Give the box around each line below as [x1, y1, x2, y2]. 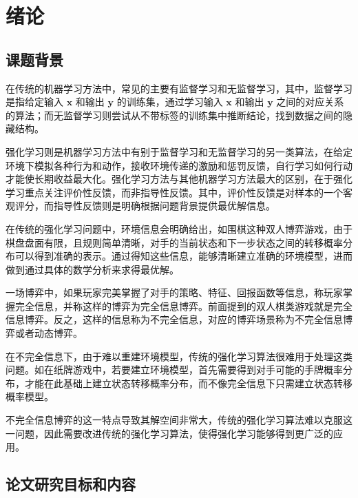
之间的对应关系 [276, 94, 344, 109]
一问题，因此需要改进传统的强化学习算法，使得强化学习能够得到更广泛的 [6, 426, 333, 440]
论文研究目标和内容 [6, 473, 136, 495]
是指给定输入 [6, 94, 63, 109]
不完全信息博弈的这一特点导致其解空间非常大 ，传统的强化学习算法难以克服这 [6, 413, 352, 427]
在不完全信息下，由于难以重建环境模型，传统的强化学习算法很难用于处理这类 [6, 349, 352, 363]
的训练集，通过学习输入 [116, 94, 223, 109]
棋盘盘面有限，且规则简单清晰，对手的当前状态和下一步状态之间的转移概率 [6, 235, 343, 249]
